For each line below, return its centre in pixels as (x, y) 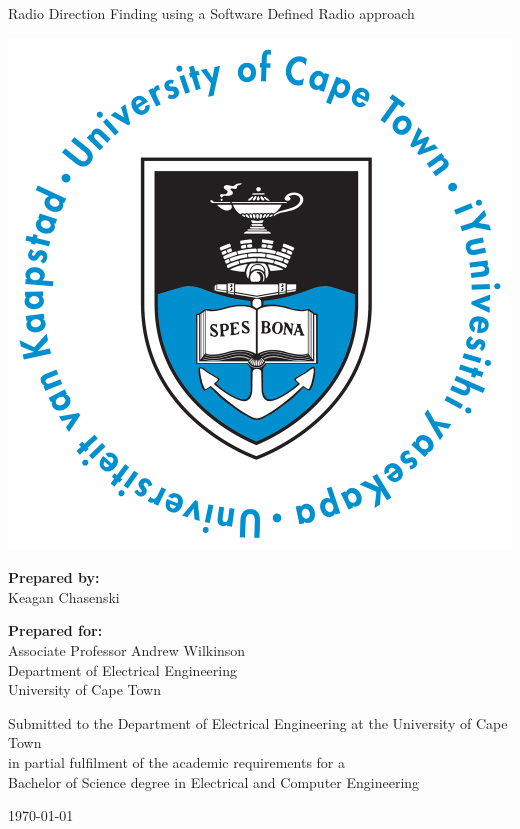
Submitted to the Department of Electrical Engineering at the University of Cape (258, 722)
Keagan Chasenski (64, 596)
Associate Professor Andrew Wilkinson (127, 649)
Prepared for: (55, 630)
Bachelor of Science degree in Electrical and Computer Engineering (214, 781)
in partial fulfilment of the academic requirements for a (177, 761)
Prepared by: (54, 577)
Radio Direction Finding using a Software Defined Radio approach (211, 13)
